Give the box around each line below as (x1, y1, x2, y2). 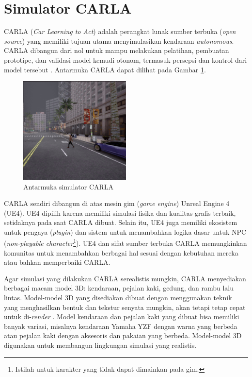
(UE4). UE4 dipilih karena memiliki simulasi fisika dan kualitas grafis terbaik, (4, 207, 236, 218)
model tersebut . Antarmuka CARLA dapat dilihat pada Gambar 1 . (4, 64, 206, 74)
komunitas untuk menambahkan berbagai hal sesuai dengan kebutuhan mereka (4, 247, 238, 257)
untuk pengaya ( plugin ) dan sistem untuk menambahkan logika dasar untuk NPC (4, 226, 247, 237)
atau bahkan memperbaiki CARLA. (4, 257, 110, 267)
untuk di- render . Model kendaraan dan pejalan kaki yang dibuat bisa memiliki (4, 311, 239, 322)
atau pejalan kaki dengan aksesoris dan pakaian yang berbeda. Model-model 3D (4, 330, 242, 341)
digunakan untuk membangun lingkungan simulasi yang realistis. (4, 340, 197, 350)
